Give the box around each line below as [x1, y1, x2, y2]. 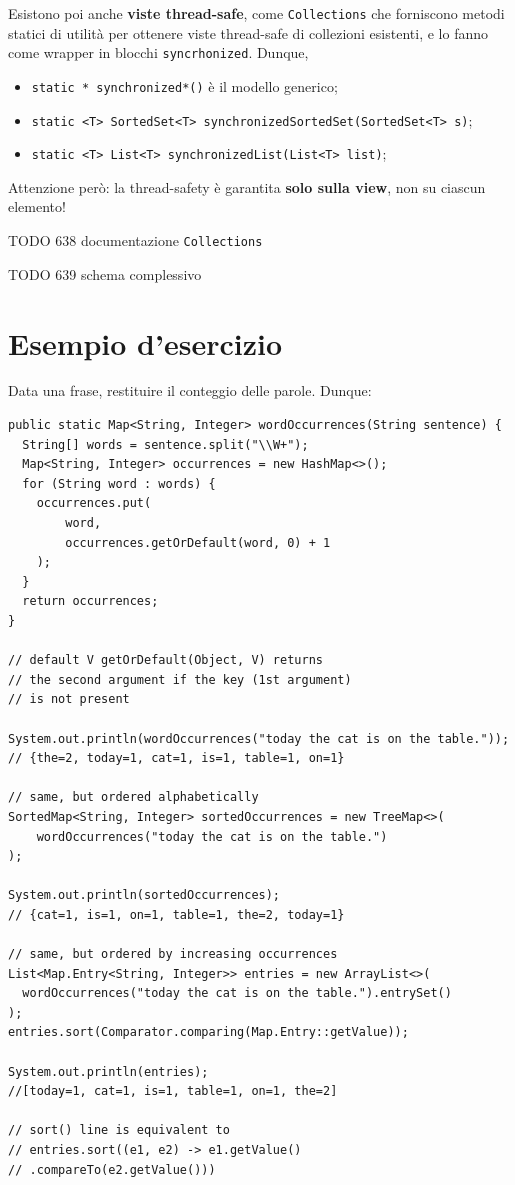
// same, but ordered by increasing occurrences [8, 947, 338, 962]
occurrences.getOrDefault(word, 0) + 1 [65, 535, 331, 550]
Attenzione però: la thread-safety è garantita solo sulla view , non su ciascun [8, 176, 486, 197]
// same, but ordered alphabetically [8, 790, 259, 805]
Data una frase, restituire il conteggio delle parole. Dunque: [8, 380, 372, 401]
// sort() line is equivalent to [8, 1123, 230, 1138]
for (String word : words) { [22, 476, 216, 491]
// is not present [8, 692, 130, 707]
